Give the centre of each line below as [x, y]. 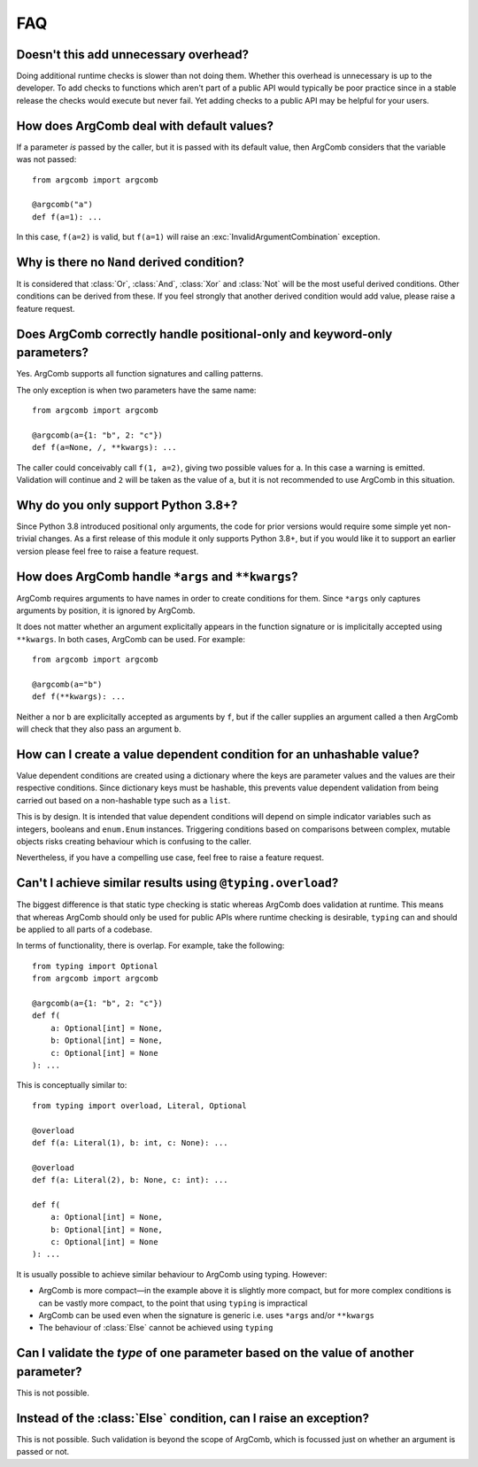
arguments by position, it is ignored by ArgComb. [106, 610]
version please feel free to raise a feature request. [108, 551]
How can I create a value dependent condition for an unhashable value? [218, 754]
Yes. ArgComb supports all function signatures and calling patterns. [140, 374]
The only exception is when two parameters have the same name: [136, 390]
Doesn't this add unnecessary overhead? [133, 54]
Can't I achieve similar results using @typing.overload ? [177, 883]
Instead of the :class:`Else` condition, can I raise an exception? [193, 1418]
